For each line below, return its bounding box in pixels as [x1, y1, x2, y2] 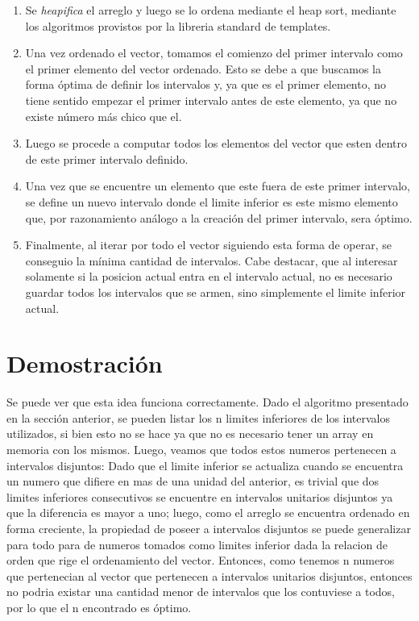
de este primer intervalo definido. [25, 150, 189, 167]
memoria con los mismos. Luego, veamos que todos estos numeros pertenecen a [6, 441, 396, 457]
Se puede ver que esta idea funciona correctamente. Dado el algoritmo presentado [6, 394, 409, 411]
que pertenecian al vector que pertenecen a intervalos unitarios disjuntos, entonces [6, 567, 413, 584]
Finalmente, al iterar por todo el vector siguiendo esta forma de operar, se [25, 236, 392, 253]
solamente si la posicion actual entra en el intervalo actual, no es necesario [25, 268, 392, 285]
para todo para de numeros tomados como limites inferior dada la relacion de [6, 536, 388, 552]
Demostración [6, 347, 163, 380]
